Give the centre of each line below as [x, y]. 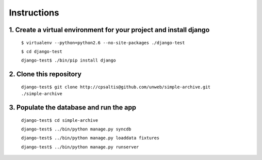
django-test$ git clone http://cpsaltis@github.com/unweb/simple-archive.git [116, 87]
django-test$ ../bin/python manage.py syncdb [76, 129]
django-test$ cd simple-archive [59, 120]
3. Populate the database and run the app [73, 107]
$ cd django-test [42, 51]
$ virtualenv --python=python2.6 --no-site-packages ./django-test [103, 43]
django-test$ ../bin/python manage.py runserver [80, 147]
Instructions [34, 13]
